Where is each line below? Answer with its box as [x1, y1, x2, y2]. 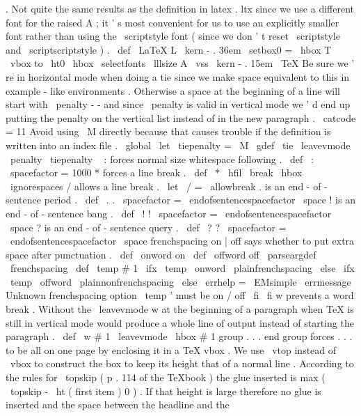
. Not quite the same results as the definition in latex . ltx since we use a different [6, 1, 354, 15]
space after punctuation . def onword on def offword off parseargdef [6, 247, 316, 261]
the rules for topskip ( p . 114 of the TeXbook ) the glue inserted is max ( [6, 370, 326, 385]
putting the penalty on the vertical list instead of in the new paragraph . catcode [6, 110, 356, 125]
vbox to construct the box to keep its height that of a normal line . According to [10, 356, 354, 371]
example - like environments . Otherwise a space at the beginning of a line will [6, 83, 340, 98]
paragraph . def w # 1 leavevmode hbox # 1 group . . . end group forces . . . [6, 329, 353, 344]
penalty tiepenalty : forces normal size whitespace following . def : [10, 151, 314, 166]
